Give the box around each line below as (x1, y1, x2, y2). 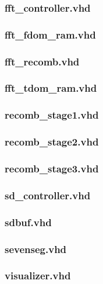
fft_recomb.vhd (5, 54, 80, 68)
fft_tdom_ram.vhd (5, 81, 97, 95)
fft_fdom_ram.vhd (5, 27, 96, 41)
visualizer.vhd (5, 268, 71, 283)
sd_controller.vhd (5, 188, 91, 202)
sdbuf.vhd (5, 214, 52, 229)
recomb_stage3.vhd (5, 161, 99, 175)
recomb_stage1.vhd (5, 108, 99, 122)
